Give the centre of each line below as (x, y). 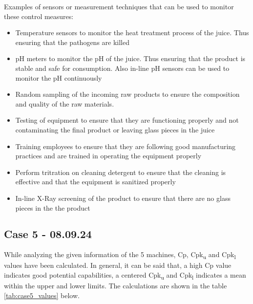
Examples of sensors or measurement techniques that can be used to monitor (119, 6)
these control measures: (39, 16)
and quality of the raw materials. (65, 103)
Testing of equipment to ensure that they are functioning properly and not (127, 120)
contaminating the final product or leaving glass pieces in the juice (115, 129)
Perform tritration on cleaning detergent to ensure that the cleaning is (121, 172)
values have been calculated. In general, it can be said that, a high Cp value (118, 265)
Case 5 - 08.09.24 (48, 234)
